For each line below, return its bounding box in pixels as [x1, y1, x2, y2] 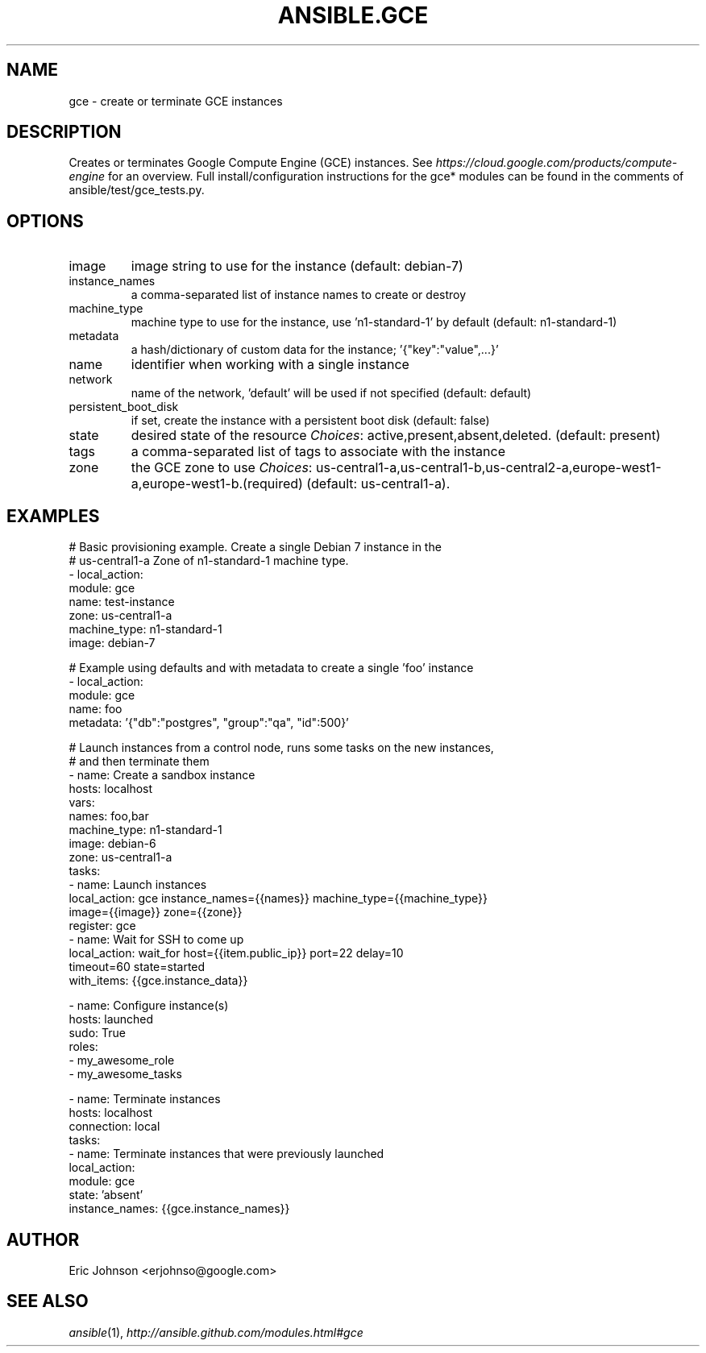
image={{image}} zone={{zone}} [69, 905, 243, 919]
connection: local [69, 1119, 160, 1134]
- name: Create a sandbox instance [69, 768, 255, 782]
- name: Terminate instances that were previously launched [69, 1147, 384, 1161]
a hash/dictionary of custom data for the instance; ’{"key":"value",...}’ [131, 342, 499, 357]
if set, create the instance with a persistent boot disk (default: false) [131, 413, 490, 428]
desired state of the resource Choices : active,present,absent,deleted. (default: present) [131, 427, 661, 444]
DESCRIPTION [6, 122, 122, 143]
